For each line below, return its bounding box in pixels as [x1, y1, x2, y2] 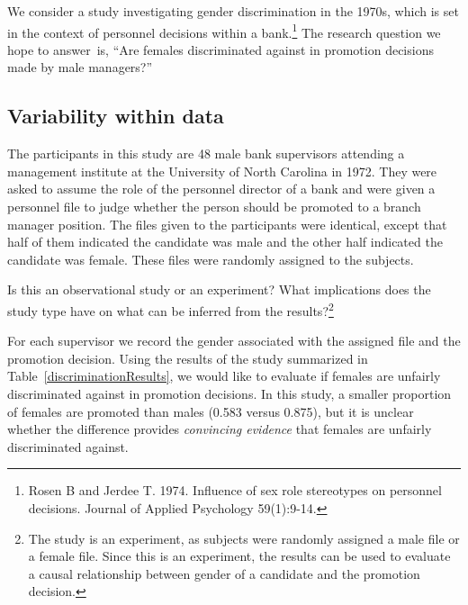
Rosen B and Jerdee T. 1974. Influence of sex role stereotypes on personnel [28, 481, 442, 500]
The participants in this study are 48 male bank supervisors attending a [7, 144, 405, 163]
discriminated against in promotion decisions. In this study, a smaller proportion [7, 384, 452, 403]
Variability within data [7, 102, 224, 130]
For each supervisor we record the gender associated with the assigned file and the [7, 331, 461, 350]
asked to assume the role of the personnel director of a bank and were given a [7, 179, 436, 198]
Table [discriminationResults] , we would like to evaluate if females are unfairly [7, 366, 441, 385]
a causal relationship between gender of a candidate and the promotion [28, 564, 420, 582]
